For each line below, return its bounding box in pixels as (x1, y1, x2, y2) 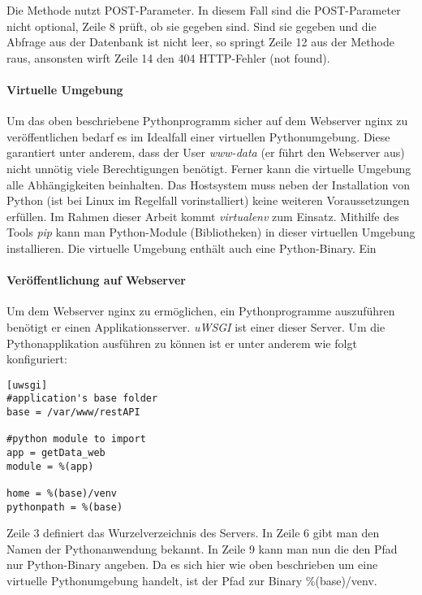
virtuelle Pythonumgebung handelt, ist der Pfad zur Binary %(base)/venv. (6, 572, 377, 589)
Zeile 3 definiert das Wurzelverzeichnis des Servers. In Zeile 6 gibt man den (6, 524, 380, 541)
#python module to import (6, 433, 146, 445)
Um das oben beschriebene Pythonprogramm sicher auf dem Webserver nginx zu (6, 112, 408, 129)
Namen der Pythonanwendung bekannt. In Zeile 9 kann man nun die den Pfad (6, 540, 398, 557)
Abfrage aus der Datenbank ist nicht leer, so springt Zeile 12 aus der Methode (6, 33, 394, 50)
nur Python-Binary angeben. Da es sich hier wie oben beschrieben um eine (6, 556, 378, 573)
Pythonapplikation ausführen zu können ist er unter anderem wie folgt (6, 334, 357, 351)
